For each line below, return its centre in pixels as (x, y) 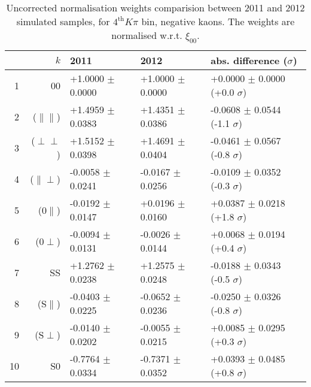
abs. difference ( (249, 61)
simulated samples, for (63, 21)
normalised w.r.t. (147, 35)
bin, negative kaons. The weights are (218, 21)
